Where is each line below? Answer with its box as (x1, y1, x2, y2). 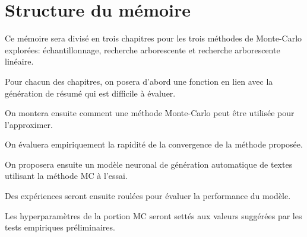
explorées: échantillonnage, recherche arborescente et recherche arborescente (5, 43, 280, 56)
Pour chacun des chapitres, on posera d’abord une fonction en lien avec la (5, 75, 273, 87)
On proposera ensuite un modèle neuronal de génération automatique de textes (5, 158, 293, 170)
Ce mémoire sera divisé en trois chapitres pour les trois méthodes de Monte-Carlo (5, 32, 302, 44)
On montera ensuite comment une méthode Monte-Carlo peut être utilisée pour (5, 107, 295, 119)
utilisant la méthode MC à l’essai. (5, 169, 128, 182)
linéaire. (5, 55, 34, 68)
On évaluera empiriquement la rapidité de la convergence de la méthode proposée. (5, 138, 303, 150)
